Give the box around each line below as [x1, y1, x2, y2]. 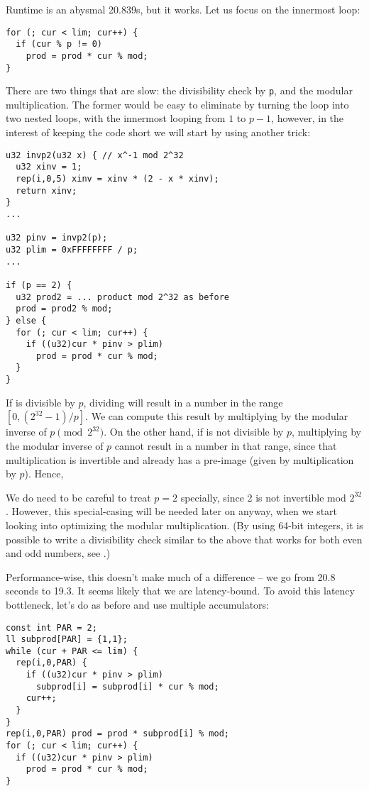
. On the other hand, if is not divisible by [104, 424, 284, 439]
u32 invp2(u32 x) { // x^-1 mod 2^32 [6, 150, 184, 160]
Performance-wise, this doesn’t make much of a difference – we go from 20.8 [6, 569, 336, 584]
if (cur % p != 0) [16, 39, 103, 50]
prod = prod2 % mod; [16, 304, 113, 314]
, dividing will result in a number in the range [83, 394, 283, 409]
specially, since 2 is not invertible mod [180, 489, 346, 504]
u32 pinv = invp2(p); [6, 233, 108, 243]
